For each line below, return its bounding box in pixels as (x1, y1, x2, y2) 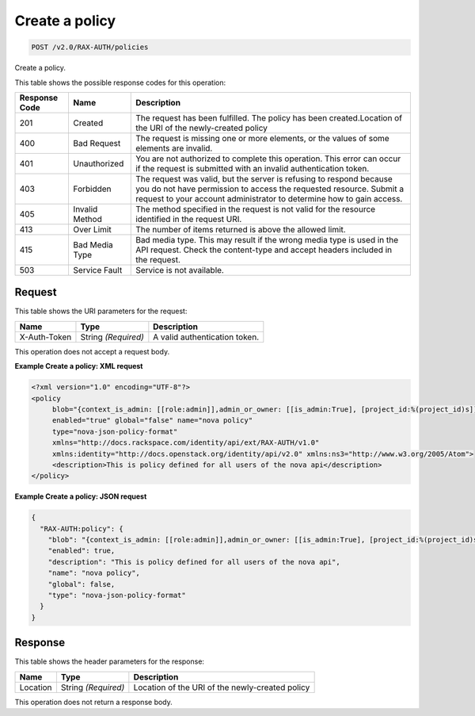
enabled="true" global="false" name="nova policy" (51, 416, 253, 425)
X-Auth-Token (19, 331, 72, 343)
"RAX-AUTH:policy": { (40, 524, 124, 533)
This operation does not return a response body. (14, 697, 173, 706)
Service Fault (73, 264, 123, 275)
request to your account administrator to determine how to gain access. (135, 193, 403, 204)
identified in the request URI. (135, 213, 242, 224)
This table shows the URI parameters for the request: (14, 306, 188, 316)
